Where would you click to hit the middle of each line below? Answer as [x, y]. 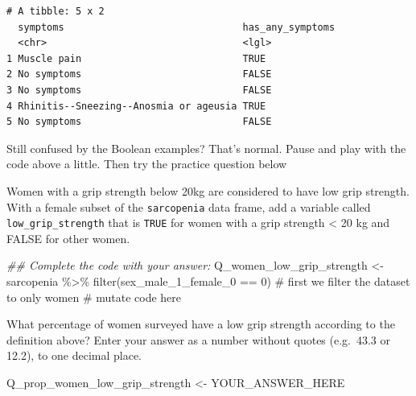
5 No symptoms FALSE [139, 122]
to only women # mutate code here [94, 297]
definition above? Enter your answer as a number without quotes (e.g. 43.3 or [199, 339]
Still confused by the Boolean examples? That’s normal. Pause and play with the [206, 148]
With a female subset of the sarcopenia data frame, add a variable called [189, 206]
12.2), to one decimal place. [74, 355]
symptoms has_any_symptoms [177, 27]
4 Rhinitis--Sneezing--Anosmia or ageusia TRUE [136, 106]
